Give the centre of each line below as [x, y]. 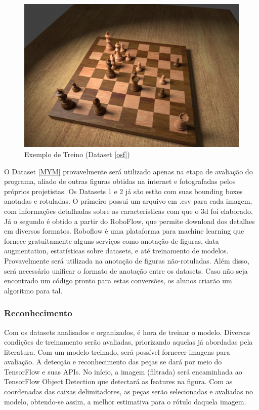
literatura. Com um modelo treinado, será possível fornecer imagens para [117, 351]
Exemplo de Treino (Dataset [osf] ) [77, 154]
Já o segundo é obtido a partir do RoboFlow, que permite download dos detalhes [129, 221]
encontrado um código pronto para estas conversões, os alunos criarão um [118, 281]
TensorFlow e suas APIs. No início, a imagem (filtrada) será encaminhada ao [123, 371]
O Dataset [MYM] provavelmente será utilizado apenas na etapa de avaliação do [128, 171]
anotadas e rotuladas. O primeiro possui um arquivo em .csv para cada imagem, [128, 201]
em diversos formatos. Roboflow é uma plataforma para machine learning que [124, 231]
